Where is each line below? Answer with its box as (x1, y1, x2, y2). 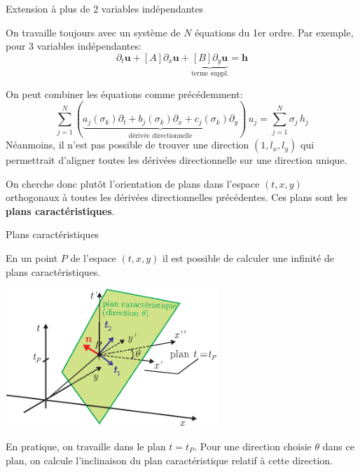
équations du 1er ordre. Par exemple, (195, 25, 354, 39)
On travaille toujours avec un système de (6, 25, 181, 39)
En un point (6, 251, 58, 265)
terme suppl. (191, 70, 229, 78)
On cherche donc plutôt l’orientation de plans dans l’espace (6, 176, 260, 190)
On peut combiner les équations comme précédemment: (6, 86, 243, 101)
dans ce (322, 439, 354, 453)
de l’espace (70, 251, 116, 265)
